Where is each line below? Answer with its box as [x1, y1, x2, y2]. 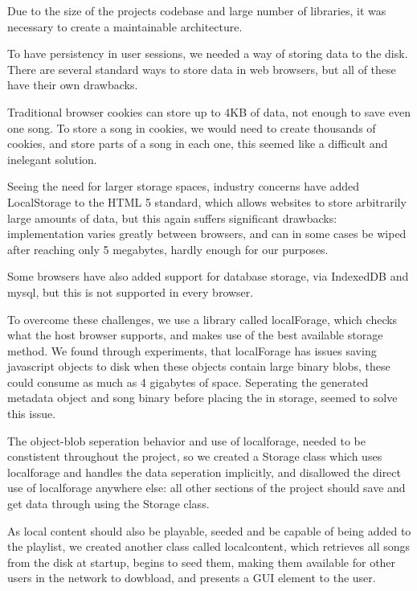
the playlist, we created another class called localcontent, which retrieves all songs [7, 538, 411, 555]
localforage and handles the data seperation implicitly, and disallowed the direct [7, 463, 401, 480]
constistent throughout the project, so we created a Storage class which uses [7, 448, 382, 465]
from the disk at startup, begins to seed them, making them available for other [7, 553, 396, 570]
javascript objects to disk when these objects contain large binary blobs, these [7, 358, 390, 375]
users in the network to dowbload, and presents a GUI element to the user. [7, 569, 376, 586]
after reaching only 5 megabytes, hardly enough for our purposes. [7, 240, 329, 257]
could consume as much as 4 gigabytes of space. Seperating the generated [7, 373, 369, 390]
